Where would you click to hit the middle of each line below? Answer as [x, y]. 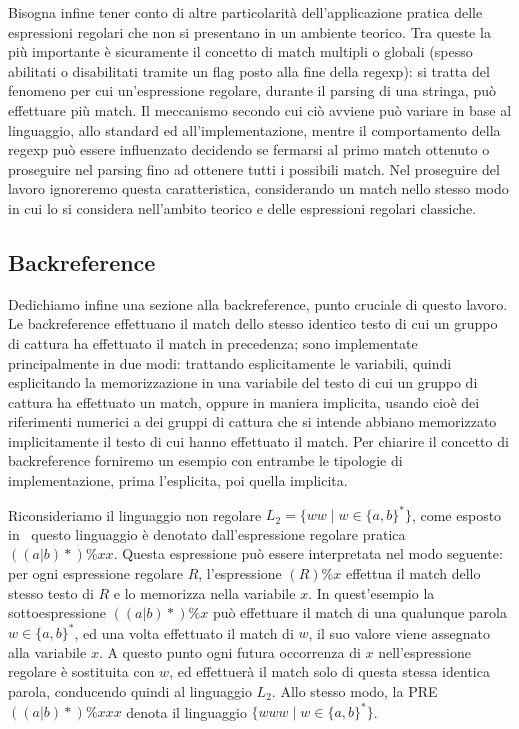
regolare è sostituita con [81, 671]
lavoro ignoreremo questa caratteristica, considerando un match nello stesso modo [258, 188]
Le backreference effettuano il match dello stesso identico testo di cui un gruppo [253, 323]
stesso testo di [51, 592]
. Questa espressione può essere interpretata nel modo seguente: [308, 553]
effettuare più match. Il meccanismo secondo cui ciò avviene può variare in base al [260, 109]
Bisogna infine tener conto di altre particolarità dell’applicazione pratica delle [245, 12]
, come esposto [456, 514]
